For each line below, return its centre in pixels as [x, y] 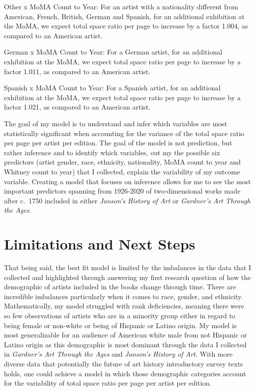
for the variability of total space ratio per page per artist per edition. [108, 383]
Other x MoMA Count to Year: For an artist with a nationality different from [121, 6]
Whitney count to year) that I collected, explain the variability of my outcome [122, 171]
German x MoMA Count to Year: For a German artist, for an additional [113, 52]
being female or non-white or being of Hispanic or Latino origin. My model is [120, 325]
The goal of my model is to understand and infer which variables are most [116, 123]
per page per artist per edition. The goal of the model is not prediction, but [118, 143]
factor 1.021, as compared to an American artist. [77, 107]
